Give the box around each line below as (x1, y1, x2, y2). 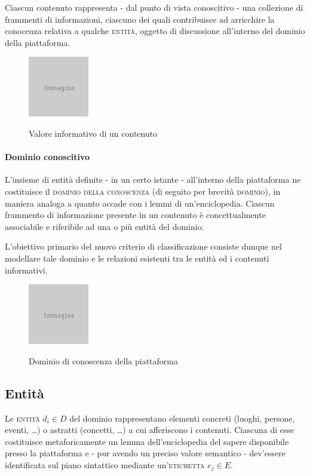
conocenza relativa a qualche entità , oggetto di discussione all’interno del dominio (5, 24, 305, 37)
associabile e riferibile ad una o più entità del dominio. (5, 220, 204, 232)
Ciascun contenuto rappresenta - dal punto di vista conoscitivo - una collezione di (5, 1, 303, 13)
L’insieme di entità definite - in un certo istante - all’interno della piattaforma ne (5, 173, 301, 186)
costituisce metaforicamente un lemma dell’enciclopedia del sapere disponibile (5, 435, 289, 447)
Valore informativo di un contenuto (29, 127, 158, 139)
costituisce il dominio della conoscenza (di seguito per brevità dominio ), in (5, 185, 281, 197)
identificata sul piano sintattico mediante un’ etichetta (5, 458, 205, 471)
